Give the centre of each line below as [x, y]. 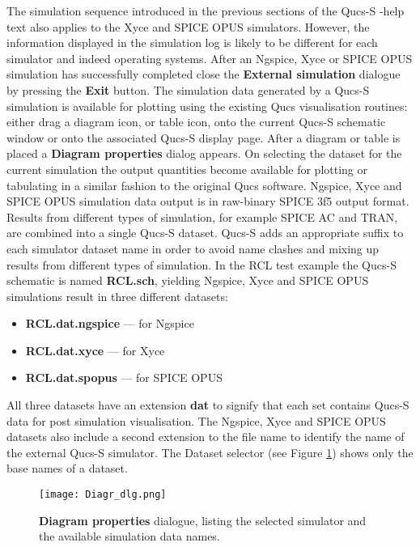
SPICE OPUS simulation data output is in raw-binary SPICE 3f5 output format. [208, 201]
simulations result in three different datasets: [117, 296]
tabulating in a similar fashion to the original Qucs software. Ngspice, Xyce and [204, 185]
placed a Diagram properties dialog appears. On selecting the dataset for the [204, 153]
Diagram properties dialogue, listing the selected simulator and [203, 520]
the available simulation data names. [129, 536]
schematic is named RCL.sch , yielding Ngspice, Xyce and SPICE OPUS [188, 280]
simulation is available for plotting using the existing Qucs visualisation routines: [207, 106]
